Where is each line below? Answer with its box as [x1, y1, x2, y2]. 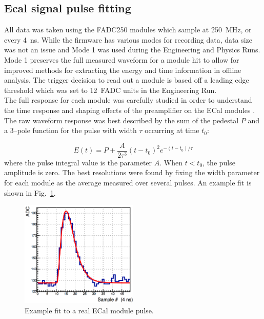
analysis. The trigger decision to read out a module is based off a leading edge [4, 74, 249, 85]
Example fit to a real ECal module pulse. [25, 305, 154, 315]
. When [159, 157, 182, 167]
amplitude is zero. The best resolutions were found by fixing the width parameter [4, 167, 260, 178]
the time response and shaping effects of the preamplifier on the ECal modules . [4, 104, 255, 115]
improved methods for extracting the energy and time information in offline [4, 64, 241, 75]
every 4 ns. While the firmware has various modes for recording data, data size [4, 34, 253, 45]
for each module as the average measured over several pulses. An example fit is [4, 177, 252, 187]
